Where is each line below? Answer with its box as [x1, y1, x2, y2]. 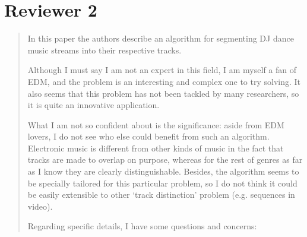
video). [27, 200, 53, 212]
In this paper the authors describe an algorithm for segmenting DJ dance [27, 32, 294, 45]
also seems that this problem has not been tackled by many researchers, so [27, 87, 299, 99]
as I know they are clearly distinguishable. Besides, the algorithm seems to [27, 165, 299, 178]
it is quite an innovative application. [27, 99, 160, 111]
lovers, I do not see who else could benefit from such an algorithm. [27, 130, 270, 143]
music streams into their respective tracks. [27, 43, 182, 56]
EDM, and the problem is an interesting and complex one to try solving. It [27, 75, 301, 87]
